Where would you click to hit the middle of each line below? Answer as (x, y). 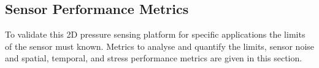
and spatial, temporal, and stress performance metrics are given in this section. (154, 58)
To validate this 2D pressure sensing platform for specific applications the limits (155, 34)
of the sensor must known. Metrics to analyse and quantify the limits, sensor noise (160, 46)
